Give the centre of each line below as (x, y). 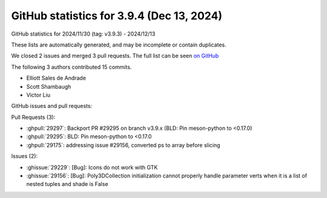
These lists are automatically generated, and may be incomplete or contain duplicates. (119, 45)
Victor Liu (38, 95)
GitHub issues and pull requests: (52, 106)
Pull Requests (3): (33, 117)
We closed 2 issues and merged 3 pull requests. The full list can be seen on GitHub (115, 56)
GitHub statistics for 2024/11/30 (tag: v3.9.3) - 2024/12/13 (83, 34)
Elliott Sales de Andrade (56, 78)
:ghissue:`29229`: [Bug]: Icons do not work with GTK (92, 167)
